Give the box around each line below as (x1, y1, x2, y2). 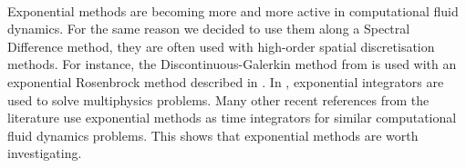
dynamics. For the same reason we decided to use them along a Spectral (7, 19, 410, 38)
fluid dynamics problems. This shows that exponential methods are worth (7, 125, 419, 144)
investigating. (7, 143, 82, 163)
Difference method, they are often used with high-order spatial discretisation (7, 36, 435, 55)
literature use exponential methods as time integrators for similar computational (7, 108, 457, 127)
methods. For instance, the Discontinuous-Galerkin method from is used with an (7, 54, 457, 74)
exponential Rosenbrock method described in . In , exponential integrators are (7, 72, 444, 91)
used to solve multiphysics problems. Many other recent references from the (7, 90, 430, 109)
